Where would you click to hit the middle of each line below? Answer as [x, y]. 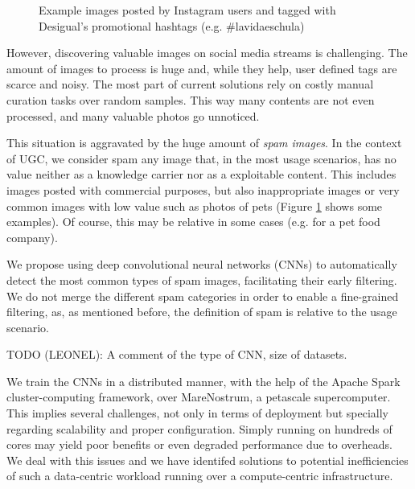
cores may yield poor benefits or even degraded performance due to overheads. [199, 444]
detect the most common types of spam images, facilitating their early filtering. [202, 279]
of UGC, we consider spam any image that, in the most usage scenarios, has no [201, 158]
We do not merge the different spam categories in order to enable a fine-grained [203, 296]
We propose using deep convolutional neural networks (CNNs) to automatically [202, 264]
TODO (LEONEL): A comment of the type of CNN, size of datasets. [177, 354]
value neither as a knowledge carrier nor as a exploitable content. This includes [201, 174]
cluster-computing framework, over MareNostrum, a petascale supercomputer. [199, 397]
